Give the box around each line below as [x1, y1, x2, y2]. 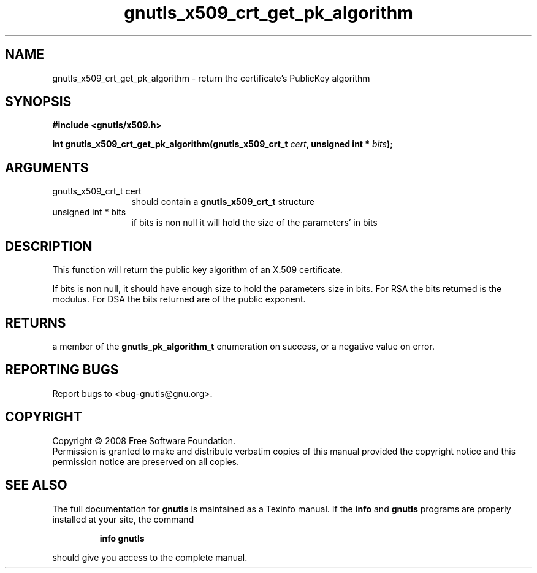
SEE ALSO [5, 477, 67, 493]
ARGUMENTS [5, 160, 89, 175]
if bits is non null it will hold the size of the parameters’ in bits [131, 217, 378, 228]
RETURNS [5, 315, 66, 331]
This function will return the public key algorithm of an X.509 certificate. [52, 264, 343, 275]
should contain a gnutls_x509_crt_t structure [131, 196, 314, 207]
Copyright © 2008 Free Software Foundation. [52, 435, 236, 446]
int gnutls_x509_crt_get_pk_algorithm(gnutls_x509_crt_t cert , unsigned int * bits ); [52, 139, 393, 150]
